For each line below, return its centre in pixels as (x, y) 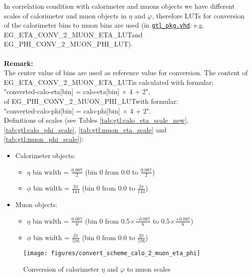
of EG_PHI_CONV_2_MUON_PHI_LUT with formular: (91, 101)
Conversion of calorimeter (61, 269)
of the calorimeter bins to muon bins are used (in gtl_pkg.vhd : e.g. (104, 25)
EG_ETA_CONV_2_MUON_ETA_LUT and (73, 34)
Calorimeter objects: (45, 155)
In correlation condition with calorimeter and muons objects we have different (119, 6)
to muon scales (149, 269)
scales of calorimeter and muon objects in (65, 15)
